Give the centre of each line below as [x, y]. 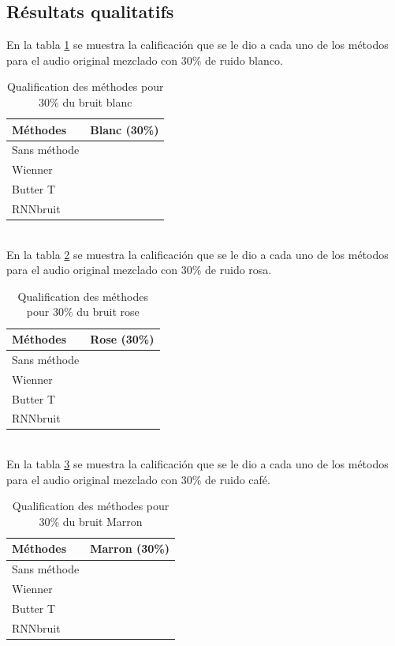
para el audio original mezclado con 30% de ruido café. [138, 479]
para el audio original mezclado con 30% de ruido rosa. [139, 270]
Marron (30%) [130, 548]
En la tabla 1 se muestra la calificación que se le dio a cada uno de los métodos [197, 45]
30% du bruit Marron [91, 521]
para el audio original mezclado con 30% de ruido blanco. [145, 60]
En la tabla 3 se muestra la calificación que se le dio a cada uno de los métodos [197, 464]
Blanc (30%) [125, 129]
